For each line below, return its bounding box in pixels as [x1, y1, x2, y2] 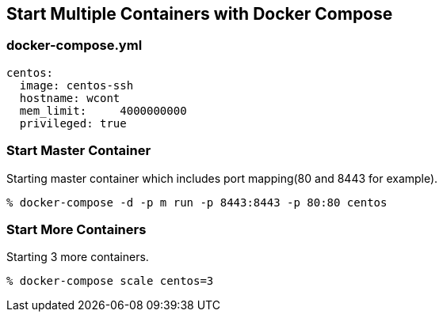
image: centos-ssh [19, 78, 134, 92]
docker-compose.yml [6, 37, 143, 54]
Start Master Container [6, 142, 151, 159]
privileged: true [19, 116, 127, 130]
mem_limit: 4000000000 [19, 104, 187, 117]
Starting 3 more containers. [6, 250, 149, 264]
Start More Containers [6, 221, 147, 237]
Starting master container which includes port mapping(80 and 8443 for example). [6, 171, 438, 185]
